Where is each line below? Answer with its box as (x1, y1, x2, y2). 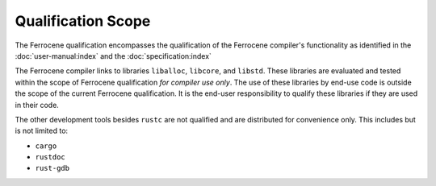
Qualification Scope (15, 12, 151, 30)
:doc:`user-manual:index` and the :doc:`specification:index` (15, 51, 212, 60)
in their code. (15, 100, 60, 110)
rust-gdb (35, 163, 70, 173)
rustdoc (35, 153, 66, 162)
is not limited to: (15, 126, 69, 136)
